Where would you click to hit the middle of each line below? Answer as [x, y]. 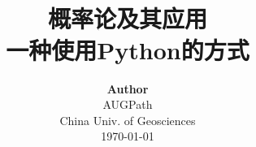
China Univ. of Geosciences [128, 120]
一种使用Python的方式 [128, 49]
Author [128, 88]
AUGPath [128, 104]
